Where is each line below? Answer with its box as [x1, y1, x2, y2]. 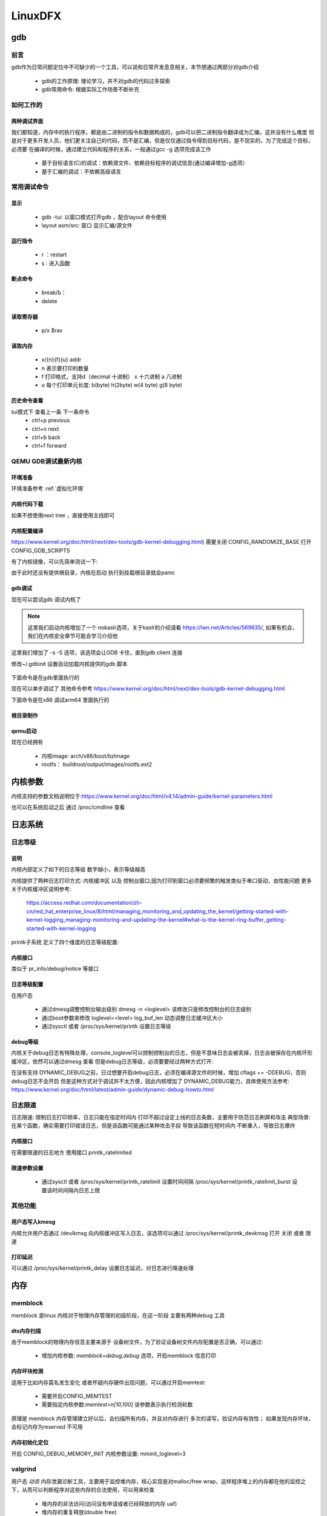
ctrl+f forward [31, 442, 67, 449]
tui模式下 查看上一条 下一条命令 [11, 408, 90, 415]
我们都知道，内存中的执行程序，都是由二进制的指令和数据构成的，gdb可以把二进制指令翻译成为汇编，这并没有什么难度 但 [11, 129, 314, 136]
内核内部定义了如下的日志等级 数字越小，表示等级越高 [11, 866, 145, 873]
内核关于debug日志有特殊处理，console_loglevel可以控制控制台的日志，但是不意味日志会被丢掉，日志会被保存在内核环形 [11, 1049, 313, 1056]
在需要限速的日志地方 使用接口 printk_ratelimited [11, 1149, 132, 1156]
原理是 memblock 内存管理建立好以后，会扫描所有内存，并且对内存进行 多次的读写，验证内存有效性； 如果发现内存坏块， [11, 1415, 314, 1422]
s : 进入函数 [41, 260, 71, 267]
